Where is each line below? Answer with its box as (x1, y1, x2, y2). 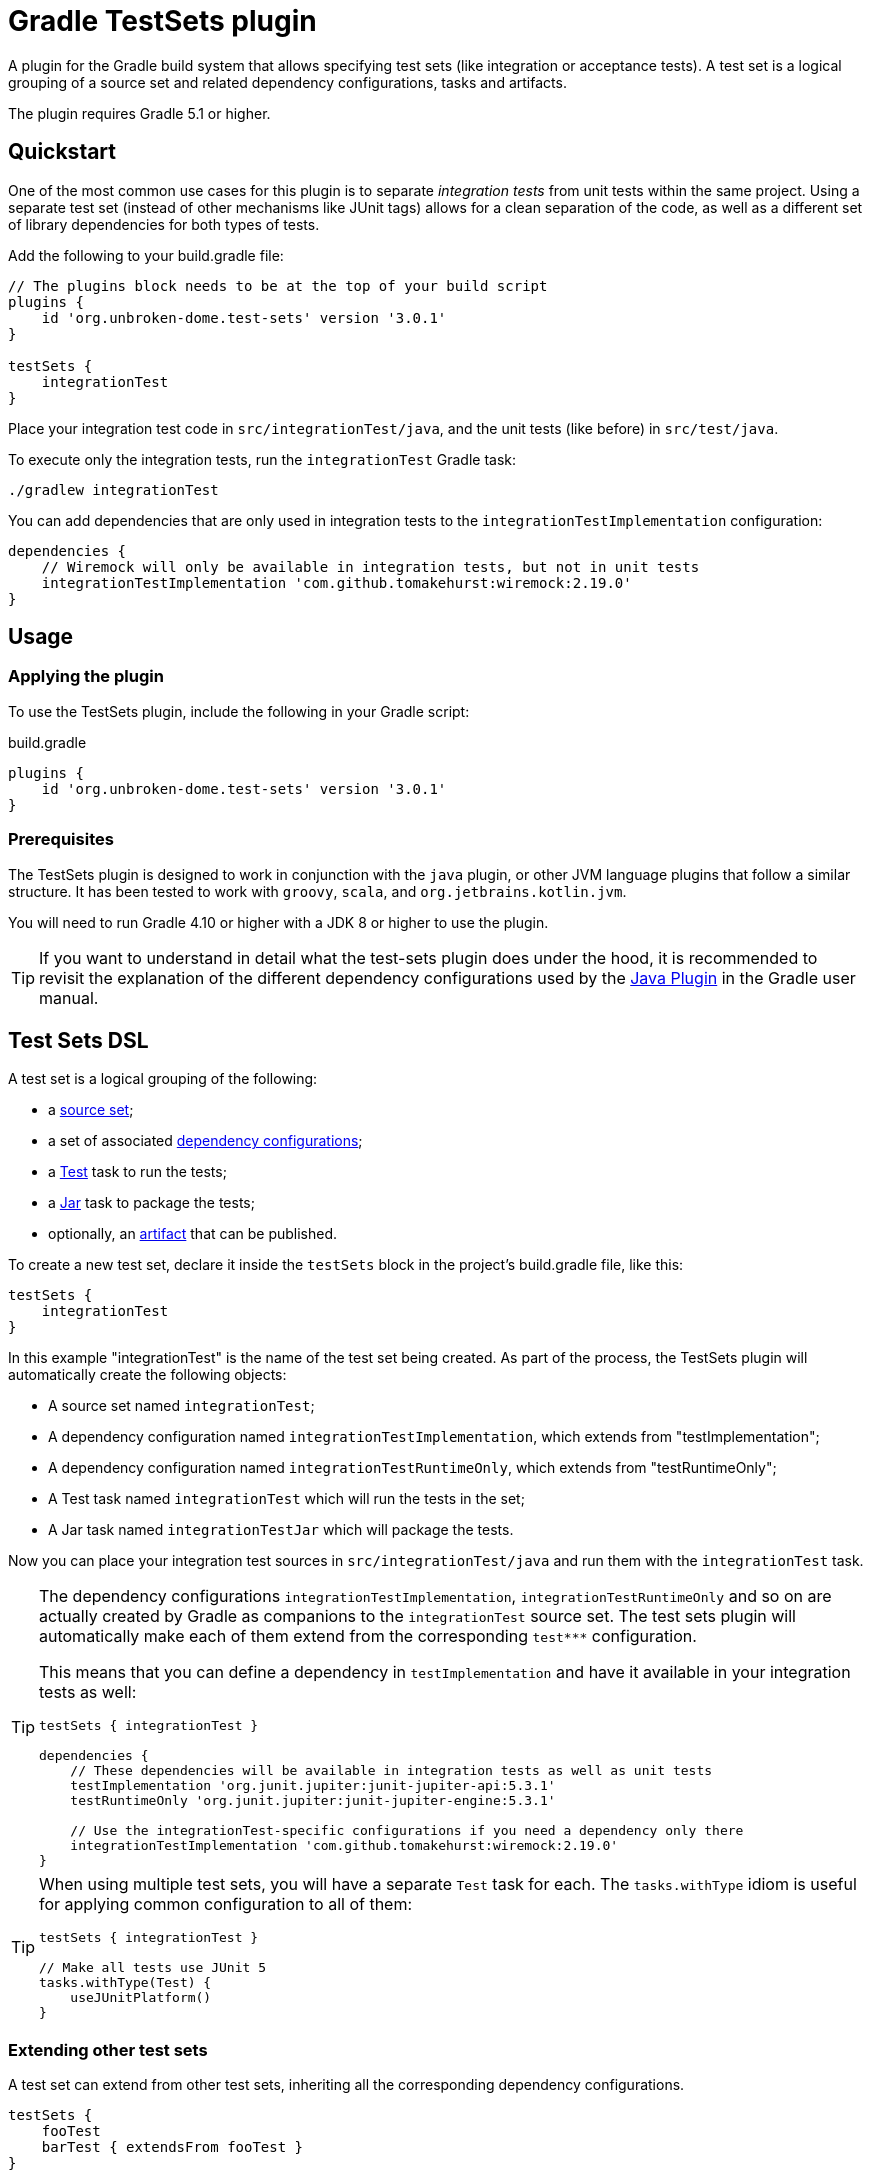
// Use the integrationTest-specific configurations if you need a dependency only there (70, 1823, 744, 1839)
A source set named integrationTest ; (48, 1397, 315, 1415)
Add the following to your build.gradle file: (8, 246, 284, 264)
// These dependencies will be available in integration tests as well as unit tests (70, 1763, 713, 1779)
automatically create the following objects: (8, 1366, 287, 1384)
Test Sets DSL (8, 1027, 149, 1053)
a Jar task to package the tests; (48, 1194, 255, 1212)
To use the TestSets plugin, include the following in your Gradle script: (8, 702, 470, 720)
